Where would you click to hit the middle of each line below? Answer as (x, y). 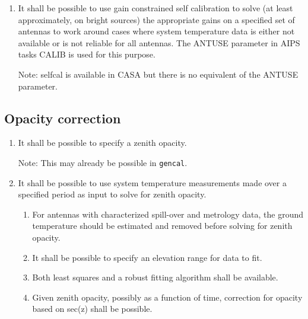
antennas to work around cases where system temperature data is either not (156, 31)
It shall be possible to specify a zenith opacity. (102, 143)
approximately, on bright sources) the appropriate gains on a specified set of (156, 19)
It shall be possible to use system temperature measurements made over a (152, 182)
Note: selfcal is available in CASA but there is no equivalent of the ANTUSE (158, 74)
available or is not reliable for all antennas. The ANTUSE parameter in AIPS (159, 42)
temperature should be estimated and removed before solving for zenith (162, 226)
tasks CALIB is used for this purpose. (87, 54)
